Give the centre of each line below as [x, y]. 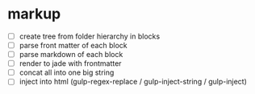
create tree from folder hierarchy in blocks [90, 36]
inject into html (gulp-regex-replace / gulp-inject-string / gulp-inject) [133, 82]
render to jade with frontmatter [70, 63]
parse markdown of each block [71, 55]
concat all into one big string [67, 72]
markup [34, 14]
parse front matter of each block [73, 45]
